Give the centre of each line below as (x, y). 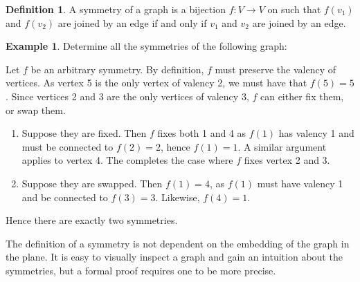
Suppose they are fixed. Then (84, 133)
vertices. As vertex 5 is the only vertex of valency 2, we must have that (156, 83)
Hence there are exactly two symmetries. (92, 220)
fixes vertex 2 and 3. (287, 160)
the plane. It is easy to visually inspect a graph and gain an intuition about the (174, 257)
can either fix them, (302, 96)
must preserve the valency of (275, 69)
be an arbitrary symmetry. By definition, (117, 69)
